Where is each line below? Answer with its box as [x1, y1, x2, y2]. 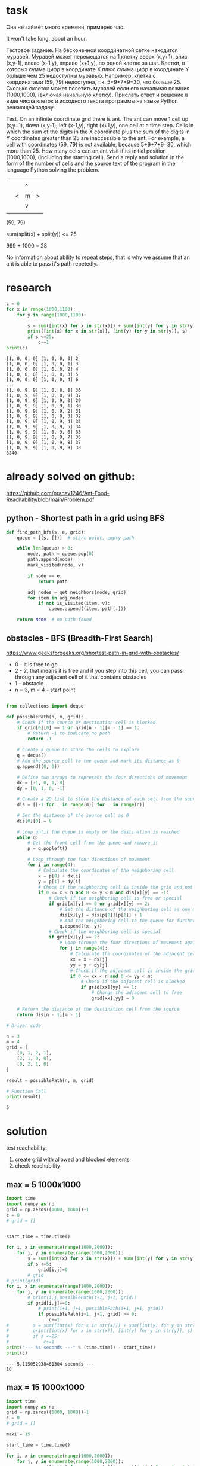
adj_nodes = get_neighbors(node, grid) [27, 589, 127, 595]
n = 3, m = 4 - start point [14, 686, 76, 693]
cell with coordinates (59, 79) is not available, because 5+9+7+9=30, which [6, 141, 192, 148]
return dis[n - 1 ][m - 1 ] [17, 1011, 82, 1017]
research [6, 281, 52, 295]
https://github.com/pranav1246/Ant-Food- [6, 489, 110, 496]
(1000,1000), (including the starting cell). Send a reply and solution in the [6, 153, 185, 160]
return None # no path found [17, 617, 92, 623]
